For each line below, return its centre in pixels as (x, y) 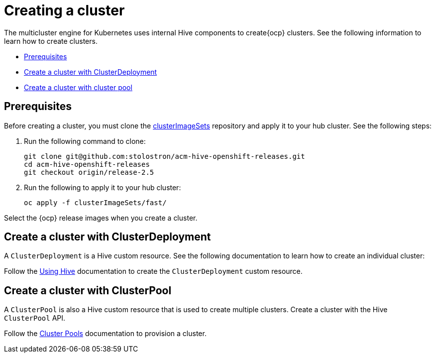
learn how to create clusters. (51, 41)
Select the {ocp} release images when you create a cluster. (101, 218)
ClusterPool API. (35, 318)
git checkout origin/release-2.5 (89, 172)
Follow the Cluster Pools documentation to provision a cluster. (105, 334)
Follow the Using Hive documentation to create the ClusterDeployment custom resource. (153, 271)
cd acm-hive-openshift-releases (87, 164)
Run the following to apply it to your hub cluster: (103, 187)
